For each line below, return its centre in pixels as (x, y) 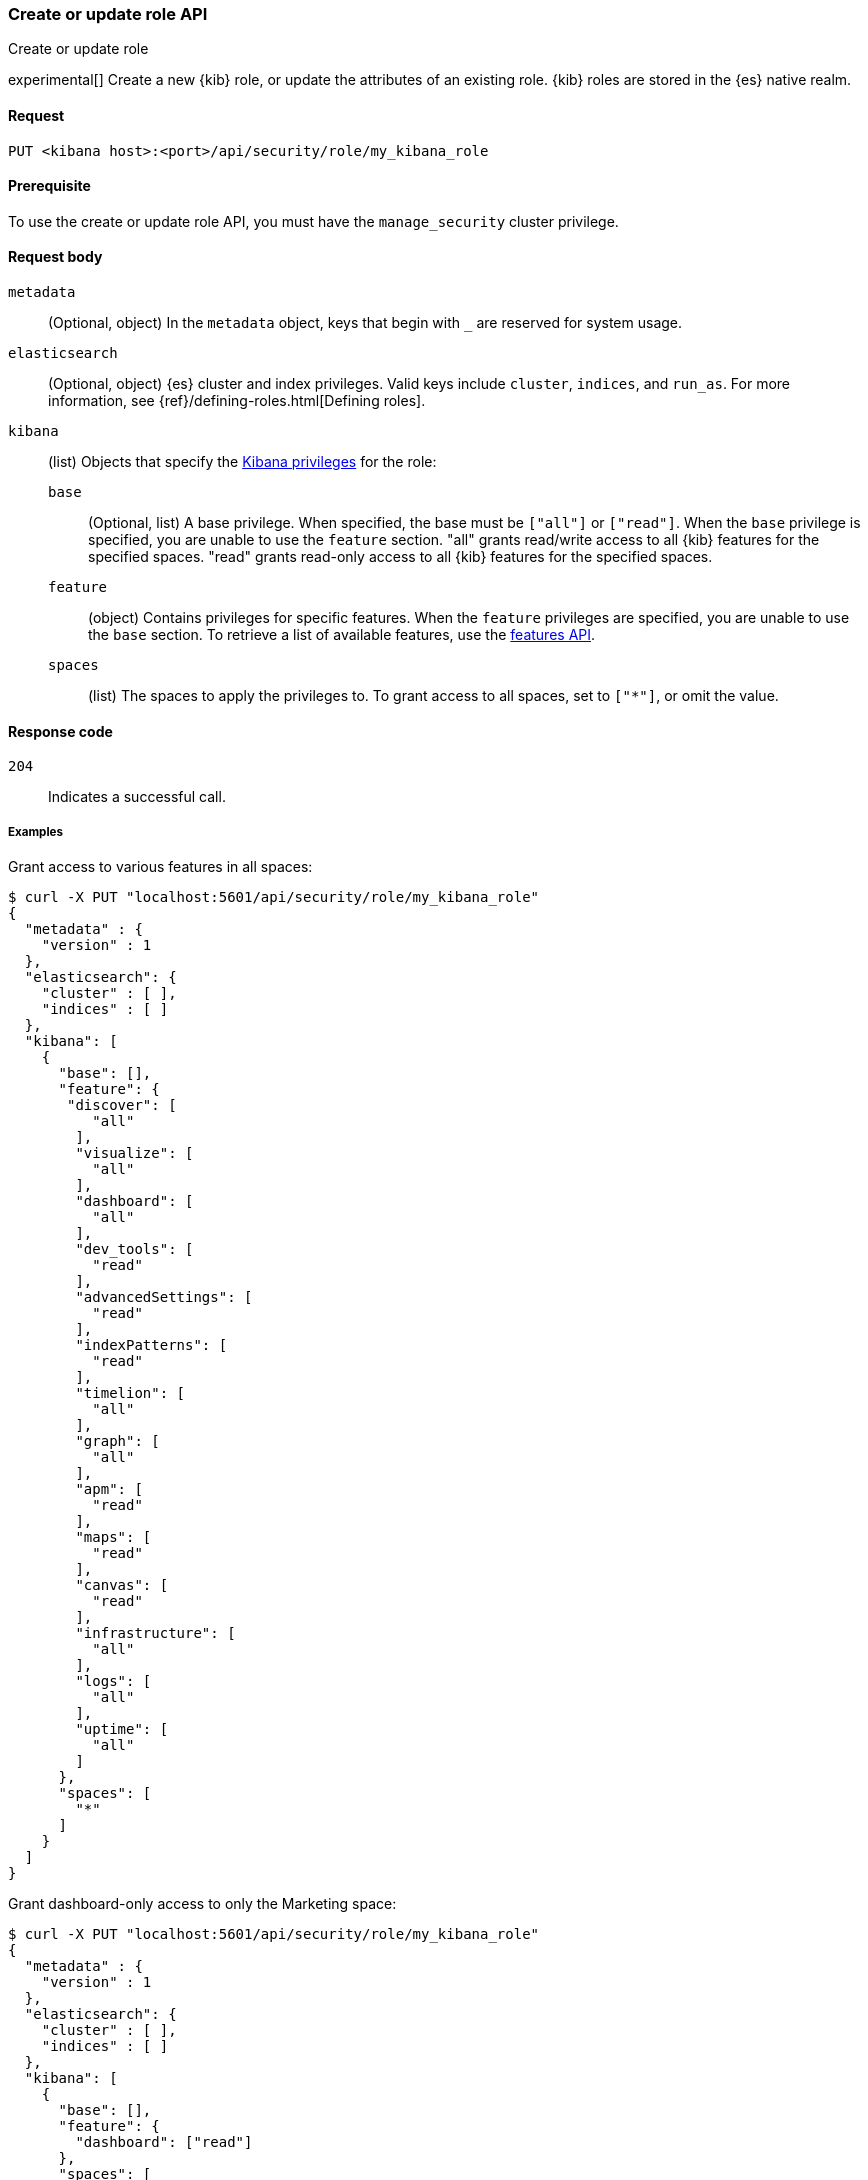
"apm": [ (109, 1489)
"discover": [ (122, 1105)
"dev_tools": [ (134, 1249)
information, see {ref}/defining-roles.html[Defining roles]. (237, 401)
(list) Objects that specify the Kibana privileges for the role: (242, 462)
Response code (60, 731)
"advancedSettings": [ (164, 1297)
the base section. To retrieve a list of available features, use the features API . (342, 635)
